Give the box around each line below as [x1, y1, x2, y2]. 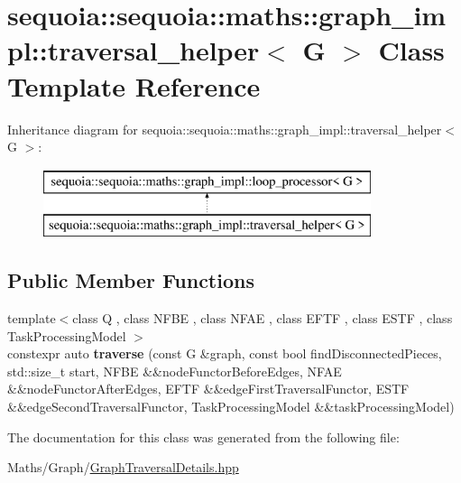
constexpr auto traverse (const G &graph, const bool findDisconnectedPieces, [7, 344, 442, 363]
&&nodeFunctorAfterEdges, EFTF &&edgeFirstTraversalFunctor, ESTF [7, 379, 410, 398]
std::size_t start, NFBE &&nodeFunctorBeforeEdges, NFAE [7, 361, 342, 380]
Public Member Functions [7, 266, 254, 294]
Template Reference [7, 67, 261, 104]
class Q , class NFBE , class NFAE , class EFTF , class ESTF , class [72, 309, 453, 328]
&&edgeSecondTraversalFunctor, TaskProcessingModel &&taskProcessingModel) [7, 397, 455, 416]
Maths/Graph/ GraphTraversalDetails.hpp [7, 458, 239, 477]
